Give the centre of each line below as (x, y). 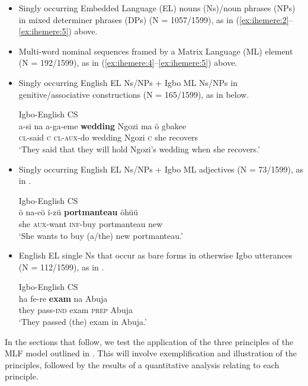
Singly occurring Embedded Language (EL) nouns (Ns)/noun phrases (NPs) (157, 8)
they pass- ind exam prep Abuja (76, 310)
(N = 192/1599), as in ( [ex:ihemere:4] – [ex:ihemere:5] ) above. (128, 63)
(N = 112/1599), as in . (61, 267)
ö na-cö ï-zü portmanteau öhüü (78, 212)
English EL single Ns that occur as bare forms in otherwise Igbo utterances (155, 255)
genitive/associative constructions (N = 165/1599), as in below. (134, 94)
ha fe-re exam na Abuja (63, 298)
